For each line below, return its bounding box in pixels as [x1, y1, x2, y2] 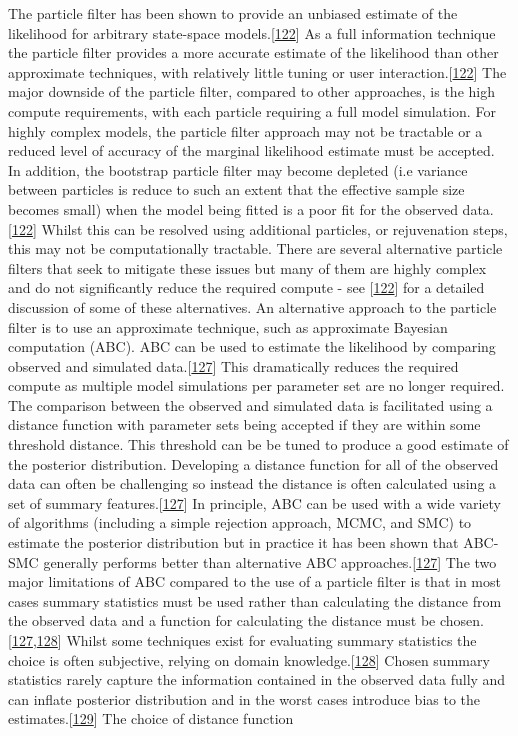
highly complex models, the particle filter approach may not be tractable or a [8, 120, 483, 141]
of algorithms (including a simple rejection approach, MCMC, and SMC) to [8, 512, 472, 533]
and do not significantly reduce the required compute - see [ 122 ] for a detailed [8, 277, 485, 298]
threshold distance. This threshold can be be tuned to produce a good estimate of [8, 434, 509, 455]
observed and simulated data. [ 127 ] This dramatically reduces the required [8, 355, 459, 376]
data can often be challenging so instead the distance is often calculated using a [8, 473, 497, 494]
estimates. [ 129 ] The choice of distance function [8, 708, 294, 729]
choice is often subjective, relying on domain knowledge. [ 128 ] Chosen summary [8, 649, 490, 670]
